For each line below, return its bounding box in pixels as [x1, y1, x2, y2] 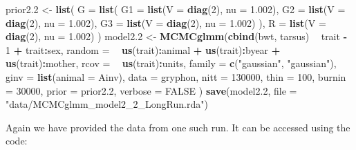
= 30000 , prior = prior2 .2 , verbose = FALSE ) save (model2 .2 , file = [6, 83, 297, 97]
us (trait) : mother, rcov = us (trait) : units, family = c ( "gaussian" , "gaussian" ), [6, 56, 337, 71]
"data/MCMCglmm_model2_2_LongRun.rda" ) [6, 97, 208, 111]
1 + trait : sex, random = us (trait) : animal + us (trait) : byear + [6, 42, 281, 57]
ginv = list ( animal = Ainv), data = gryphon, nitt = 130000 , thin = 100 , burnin [6, 69, 346, 84]
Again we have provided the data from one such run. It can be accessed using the [6, 120, 350, 134]
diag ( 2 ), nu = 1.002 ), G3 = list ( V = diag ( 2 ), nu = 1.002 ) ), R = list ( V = [6, 15, 326, 30]
